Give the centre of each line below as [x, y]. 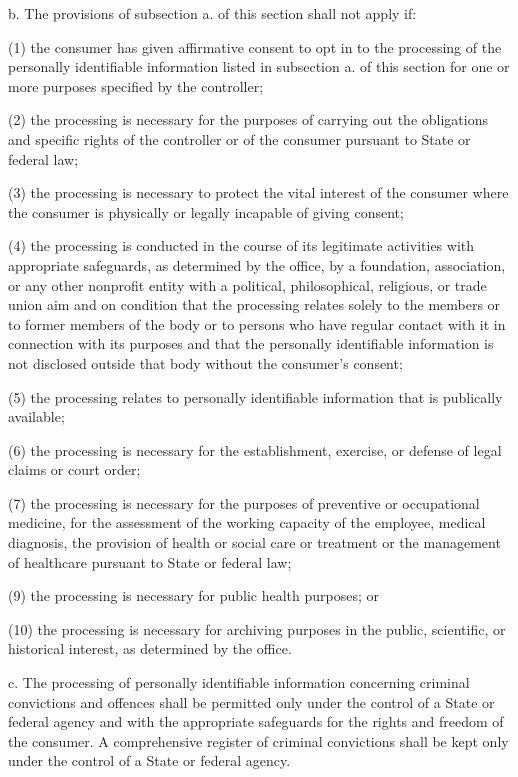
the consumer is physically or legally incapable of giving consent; [206, 211]
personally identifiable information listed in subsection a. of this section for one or [259, 66]
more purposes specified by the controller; [136, 85]
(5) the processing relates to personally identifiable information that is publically [255, 396]
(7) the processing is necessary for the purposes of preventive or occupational [244, 502]
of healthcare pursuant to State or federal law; [150, 561]
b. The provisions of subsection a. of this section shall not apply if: [212, 13]
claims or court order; [74, 469]
